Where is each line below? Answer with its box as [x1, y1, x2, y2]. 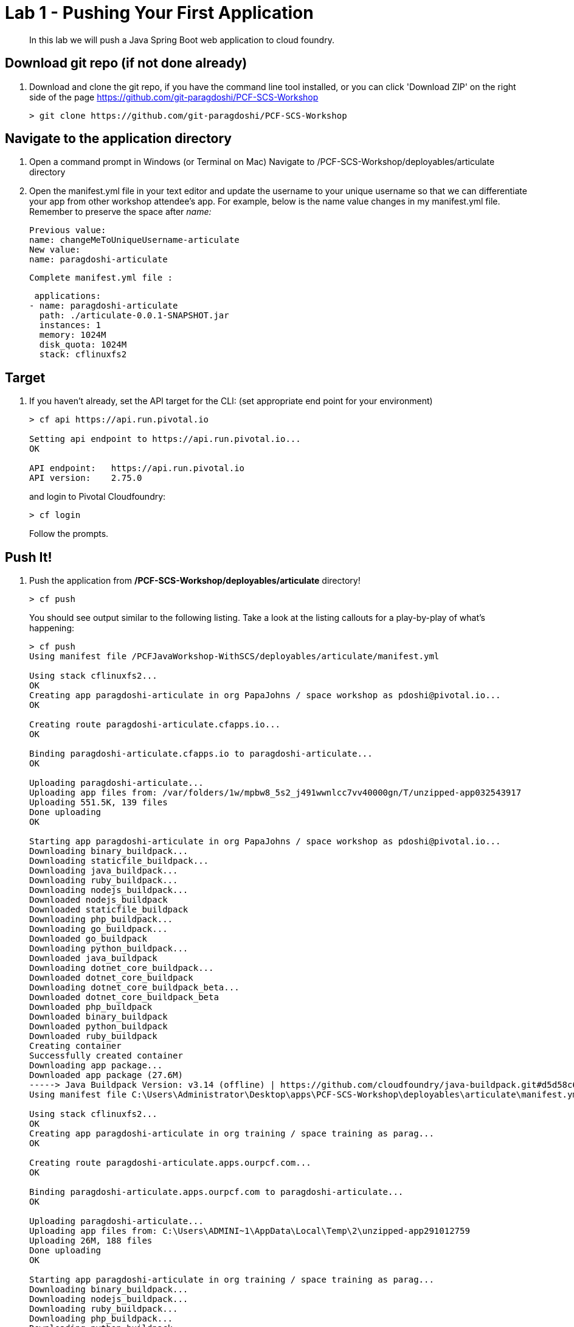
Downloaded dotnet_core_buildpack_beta [29, 992, 219, 1003]
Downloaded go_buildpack [29, 934, 147, 944]
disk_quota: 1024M [39, 340, 127, 350]
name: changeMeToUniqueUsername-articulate [29, 235, 240, 245]
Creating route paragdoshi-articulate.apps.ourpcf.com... [29, 1158, 311, 1168]
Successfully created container [29, 1051, 183, 1061]
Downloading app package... [29, 1060, 163, 1071]
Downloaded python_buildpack [29, 1021, 168, 1032]
